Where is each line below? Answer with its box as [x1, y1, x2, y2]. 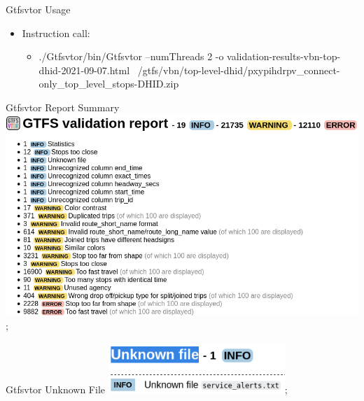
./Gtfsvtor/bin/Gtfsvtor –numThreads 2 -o [38, 49, 224, 64]
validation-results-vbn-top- [227, 49, 341, 64]
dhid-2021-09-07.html [38, 62, 130, 77]
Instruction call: [22, 25, 90, 40]
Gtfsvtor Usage [6, 2, 71, 16]
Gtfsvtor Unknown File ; [6, 382, 288, 397]
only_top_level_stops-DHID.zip [38, 76, 179, 91]
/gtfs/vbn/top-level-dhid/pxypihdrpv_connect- [137, 62, 340, 77]
